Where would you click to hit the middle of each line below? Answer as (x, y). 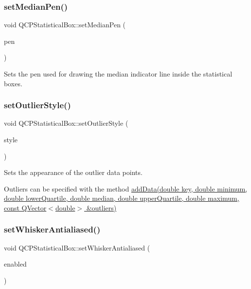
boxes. (13, 83)
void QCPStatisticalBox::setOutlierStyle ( (66, 123)
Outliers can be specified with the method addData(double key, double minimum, (126, 188)
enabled (15, 264)
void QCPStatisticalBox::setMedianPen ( (65, 25)
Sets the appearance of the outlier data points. (73, 172)
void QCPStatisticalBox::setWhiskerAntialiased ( (77, 247)
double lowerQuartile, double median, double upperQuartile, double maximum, (122, 198)
